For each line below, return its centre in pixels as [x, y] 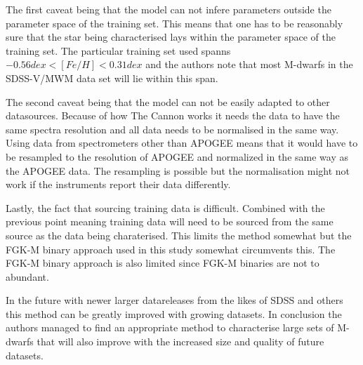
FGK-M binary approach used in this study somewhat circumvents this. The [171, 249]
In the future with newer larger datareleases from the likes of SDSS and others [174, 300]
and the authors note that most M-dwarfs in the [249, 64]
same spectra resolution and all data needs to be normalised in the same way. [172, 129]
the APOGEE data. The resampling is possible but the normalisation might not [178, 170]
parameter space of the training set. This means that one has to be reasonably [174, 23]
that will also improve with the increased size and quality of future [180, 341]
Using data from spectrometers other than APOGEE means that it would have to [182, 143]
